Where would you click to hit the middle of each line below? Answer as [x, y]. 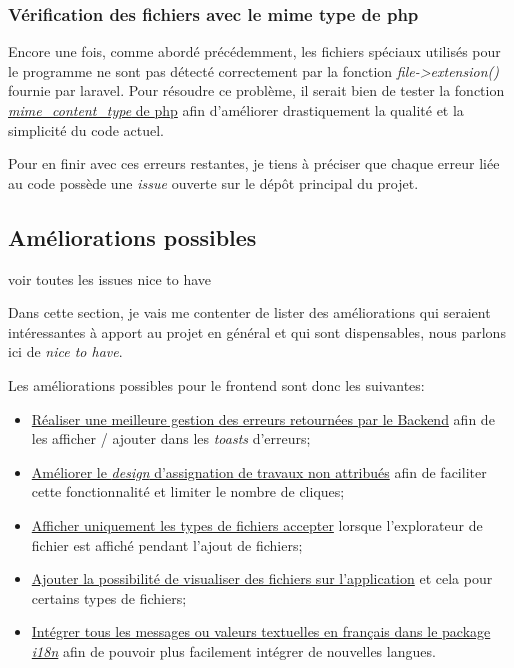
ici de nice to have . [65, 351]
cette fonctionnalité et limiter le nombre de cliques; [188, 491]
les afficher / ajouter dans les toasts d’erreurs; [171, 438]
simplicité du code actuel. [86, 129]
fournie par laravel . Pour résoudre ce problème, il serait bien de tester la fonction [256, 90]
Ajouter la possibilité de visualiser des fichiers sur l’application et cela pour [262, 578]
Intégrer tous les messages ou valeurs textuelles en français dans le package [261, 631]
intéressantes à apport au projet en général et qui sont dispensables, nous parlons [257, 331]
